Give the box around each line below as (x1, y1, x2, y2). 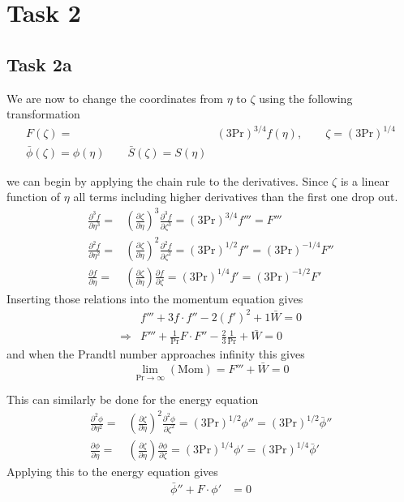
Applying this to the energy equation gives (6, 463, 218, 480)
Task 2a (6, 51, 72, 76)
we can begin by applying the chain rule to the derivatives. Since (6, 172, 329, 189)
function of (6, 188, 61, 205)
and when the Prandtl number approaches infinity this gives (6, 345, 305, 363)
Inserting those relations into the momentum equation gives (6, 290, 303, 307)
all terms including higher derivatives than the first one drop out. (73, 188, 398, 205)
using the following (259, 89, 353, 106)
